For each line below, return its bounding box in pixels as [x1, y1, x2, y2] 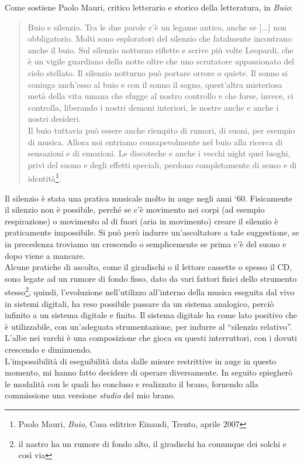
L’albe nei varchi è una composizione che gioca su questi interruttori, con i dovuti [5, 332, 297, 344]
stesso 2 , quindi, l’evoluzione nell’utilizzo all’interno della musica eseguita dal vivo [5, 284, 295, 298]
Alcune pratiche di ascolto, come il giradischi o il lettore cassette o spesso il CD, [5, 261, 292, 273]
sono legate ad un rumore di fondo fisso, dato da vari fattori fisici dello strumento [5, 272, 297, 284]
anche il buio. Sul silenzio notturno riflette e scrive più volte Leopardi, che [27, 43, 293, 56]
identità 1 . [27, 170, 61, 184]
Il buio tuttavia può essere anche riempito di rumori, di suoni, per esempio [27, 124, 295, 136]
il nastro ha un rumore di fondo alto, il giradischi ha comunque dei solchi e [18, 437, 286, 449]
